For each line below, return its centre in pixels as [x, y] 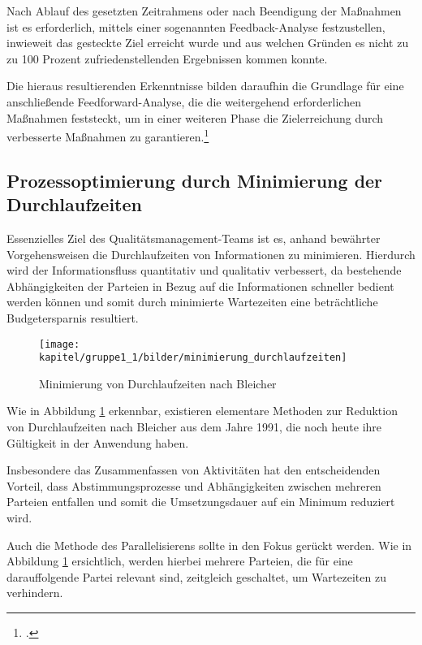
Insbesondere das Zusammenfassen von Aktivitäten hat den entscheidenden [194, 470]
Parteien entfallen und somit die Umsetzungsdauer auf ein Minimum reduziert [201, 502]
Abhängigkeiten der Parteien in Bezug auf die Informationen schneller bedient [200, 286]
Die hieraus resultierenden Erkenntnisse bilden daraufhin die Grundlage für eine [205, 86]
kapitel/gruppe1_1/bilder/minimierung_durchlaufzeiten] [193, 358]
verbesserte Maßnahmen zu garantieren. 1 [108, 135]
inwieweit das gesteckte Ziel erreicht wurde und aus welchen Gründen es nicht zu [208, 43]
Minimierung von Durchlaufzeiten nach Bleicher [158, 383]
